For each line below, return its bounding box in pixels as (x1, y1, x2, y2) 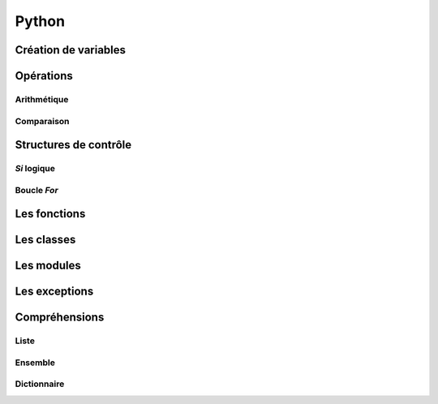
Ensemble (15, 357, 56, 368)
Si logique (15, 163, 56, 174)
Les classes (15, 233, 76, 247)
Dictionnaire (15, 378, 65, 389)
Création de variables (15, 43, 126, 57)
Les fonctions (15, 207, 86, 221)
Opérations (15, 69, 73, 83)
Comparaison (15, 115, 70, 127)
